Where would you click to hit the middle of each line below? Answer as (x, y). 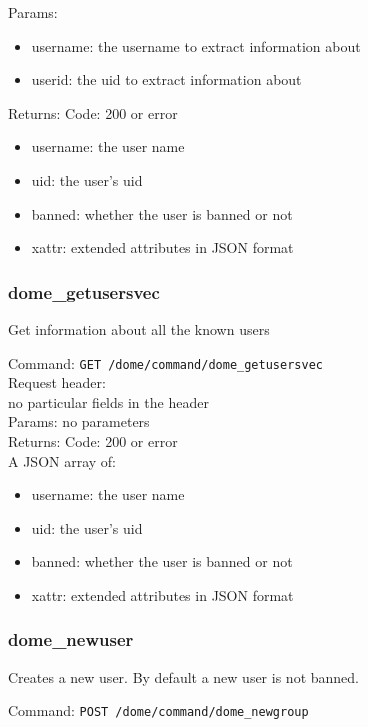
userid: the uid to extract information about (166, 79)
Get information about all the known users (139, 328)
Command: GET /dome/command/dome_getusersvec (165, 362)
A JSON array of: (62, 460)
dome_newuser (71, 639)
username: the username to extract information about (196, 45)
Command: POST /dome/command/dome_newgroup (158, 710)
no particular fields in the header (108, 401)
